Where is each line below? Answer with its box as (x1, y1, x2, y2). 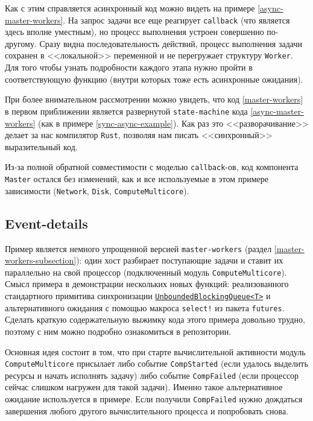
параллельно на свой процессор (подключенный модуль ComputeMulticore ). (5, 265, 287, 278)
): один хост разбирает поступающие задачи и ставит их (76, 254, 283, 267)
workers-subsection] (5, 254, 77, 267)
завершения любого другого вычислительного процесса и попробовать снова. (5, 404, 289, 417)
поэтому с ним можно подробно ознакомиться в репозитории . (5, 324, 232, 337)
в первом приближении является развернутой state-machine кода (5, 104, 248, 117)
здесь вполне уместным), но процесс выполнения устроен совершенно (5, 25, 264, 38)
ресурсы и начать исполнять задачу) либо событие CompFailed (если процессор (5, 369, 299, 381)
